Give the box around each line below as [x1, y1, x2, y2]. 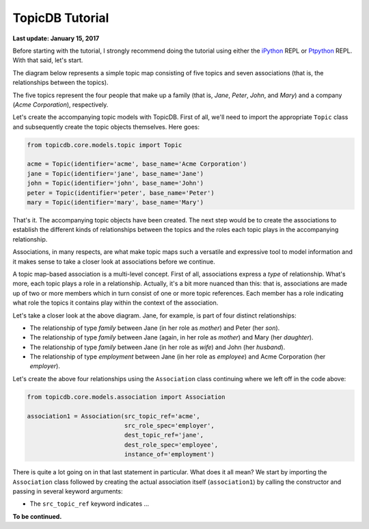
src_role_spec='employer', [124, 422, 215, 429]
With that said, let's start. [12, 56, 83, 64]
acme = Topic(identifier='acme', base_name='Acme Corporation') [27, 160, 247, 168]
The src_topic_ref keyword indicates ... [29, 500, 150, 508]
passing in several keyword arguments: [12, 487, 123, 495]
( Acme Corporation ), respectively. [12, 100, 109, 109]
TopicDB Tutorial [12, 10, 109, 25]
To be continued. [12, 512, 62, 520]
